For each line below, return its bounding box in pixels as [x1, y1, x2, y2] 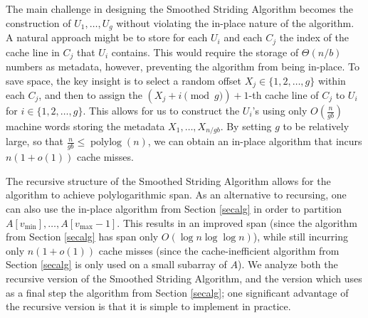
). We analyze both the [237, 257, 338, 272]
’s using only [252, 103, 307, 117]
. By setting [220, 119, 272, 133]
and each [224, 30, 263, 45]
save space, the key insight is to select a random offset [6, 73, 241, 88]
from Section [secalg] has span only [6, 229, 159, 244]
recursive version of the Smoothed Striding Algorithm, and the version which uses [6, 271, 362, 286]
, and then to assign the [38, 88, 142, 102]
